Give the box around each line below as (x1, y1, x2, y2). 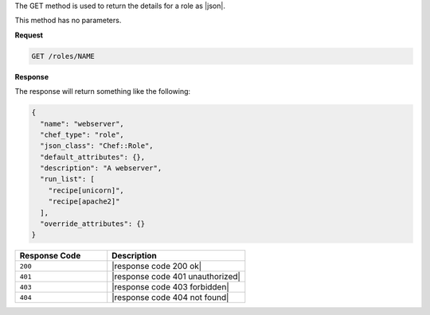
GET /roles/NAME (31, 52, 96, 60)
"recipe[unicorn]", (48, 185, 125, 195)
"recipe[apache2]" (48, 197, 120, 206)
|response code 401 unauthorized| (111, 271, 240, 282)
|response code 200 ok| (111, 261, 202, 272)
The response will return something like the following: (14, 87, 191, 96)
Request (14, 30, 44, 40)
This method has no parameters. (14, 16, 122, 25)
